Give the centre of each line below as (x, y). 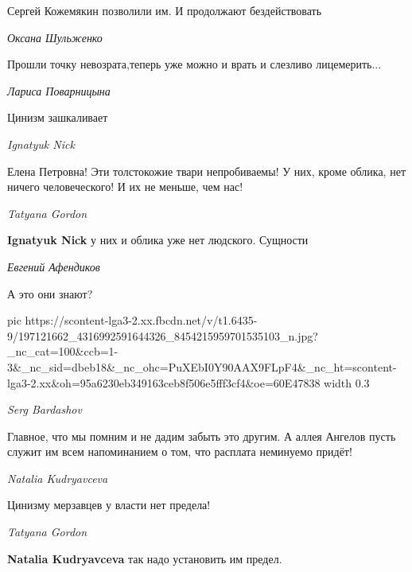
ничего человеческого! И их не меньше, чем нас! (125, 187)
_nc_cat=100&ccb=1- (63, 351)
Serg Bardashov (45, 409)
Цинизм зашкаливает (58, 117)
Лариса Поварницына (59, 90)
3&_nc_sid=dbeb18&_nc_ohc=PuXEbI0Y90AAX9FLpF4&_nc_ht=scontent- (202, 366)
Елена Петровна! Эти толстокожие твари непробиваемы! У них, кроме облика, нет (207, 171)
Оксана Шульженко (55, 37)
